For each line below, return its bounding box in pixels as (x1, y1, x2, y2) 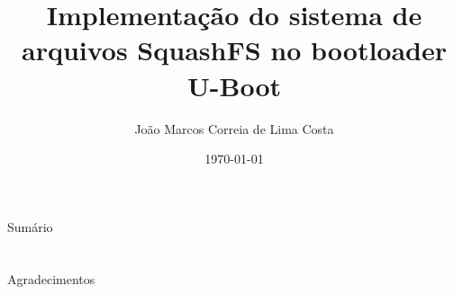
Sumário (7, 217, 53, 236)
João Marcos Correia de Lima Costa (134, 119, 334, 138)
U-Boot (186, 67, 282, 103)
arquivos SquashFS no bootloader (21, 31, 448, 68)
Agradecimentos (7, 270, 95, 289)
